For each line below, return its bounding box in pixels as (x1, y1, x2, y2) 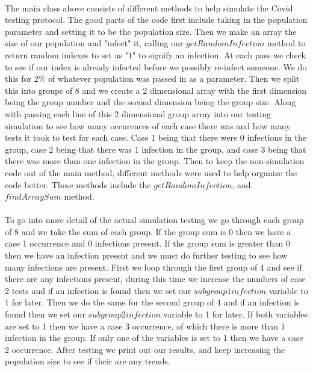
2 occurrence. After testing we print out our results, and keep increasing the (5, 343, 285, 355)
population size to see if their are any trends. (5, 355, 170, 367)
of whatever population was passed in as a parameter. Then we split (48, 72, 300, 85)
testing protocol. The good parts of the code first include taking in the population (5, 13, 308, 26)
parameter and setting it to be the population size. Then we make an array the (5, 25, 297, 37)
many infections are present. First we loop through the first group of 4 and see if (5, 260, 302, 273)
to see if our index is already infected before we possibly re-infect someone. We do (5, 60, 307, 73)
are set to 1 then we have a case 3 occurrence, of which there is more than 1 (5, 319, 285, 332)
